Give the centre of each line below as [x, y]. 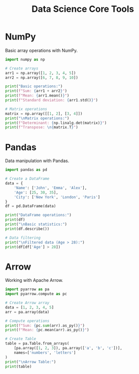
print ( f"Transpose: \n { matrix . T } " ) [42, 127]
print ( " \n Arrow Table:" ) [31, 362]
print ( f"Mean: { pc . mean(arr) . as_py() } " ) [47, 330]
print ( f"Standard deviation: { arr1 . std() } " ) [52, 100]
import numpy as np [25, 59]
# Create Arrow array [27, 303]
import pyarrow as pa [27, 289]
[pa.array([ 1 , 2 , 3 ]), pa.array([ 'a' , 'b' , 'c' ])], [68, 348]
